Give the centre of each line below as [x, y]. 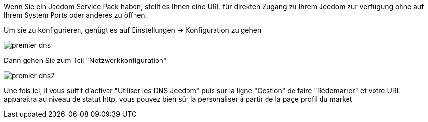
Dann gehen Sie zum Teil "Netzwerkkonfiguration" [85, 60]
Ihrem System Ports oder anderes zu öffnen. [76, 15]
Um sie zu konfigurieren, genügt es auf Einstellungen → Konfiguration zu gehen [133, 30]
